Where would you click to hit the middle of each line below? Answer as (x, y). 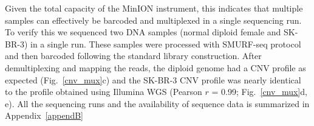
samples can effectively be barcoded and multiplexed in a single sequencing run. (153, 20)
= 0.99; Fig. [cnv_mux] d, (259, 92)
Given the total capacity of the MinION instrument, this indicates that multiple (154, 8)
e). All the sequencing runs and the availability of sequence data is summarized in (157, 103)
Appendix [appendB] (44, 115)
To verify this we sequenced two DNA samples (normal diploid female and (143, 32)
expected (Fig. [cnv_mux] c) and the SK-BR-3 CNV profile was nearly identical (153, 79)
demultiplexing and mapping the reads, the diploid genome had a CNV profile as (155, 67)
